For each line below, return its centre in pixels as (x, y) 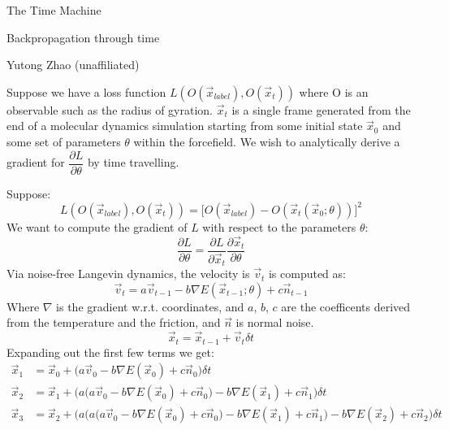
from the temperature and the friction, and (114, 322)
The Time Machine (54, 10)
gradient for (36, 162)
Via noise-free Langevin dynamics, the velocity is (128, 274)
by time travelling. (133, 162)
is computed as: (307, 274)
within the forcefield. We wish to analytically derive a (267, 141)
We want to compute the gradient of (97, 226)
